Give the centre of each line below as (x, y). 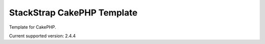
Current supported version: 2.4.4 (42, 36)
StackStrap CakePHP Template (73, 13)
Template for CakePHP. (33, 27)
